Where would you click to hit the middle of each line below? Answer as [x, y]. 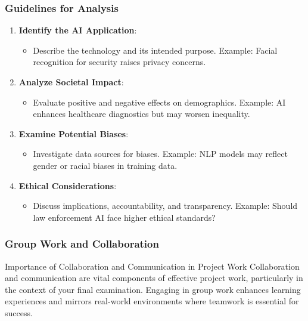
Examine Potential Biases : [74, 133]
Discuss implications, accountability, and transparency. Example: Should [165, 206]
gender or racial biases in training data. [105, 165]
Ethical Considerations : [68, 185]
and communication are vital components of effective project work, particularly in [154, 278]
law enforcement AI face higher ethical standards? [124, 217]
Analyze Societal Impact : [71, 82]
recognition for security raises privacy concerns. [119, 62]
